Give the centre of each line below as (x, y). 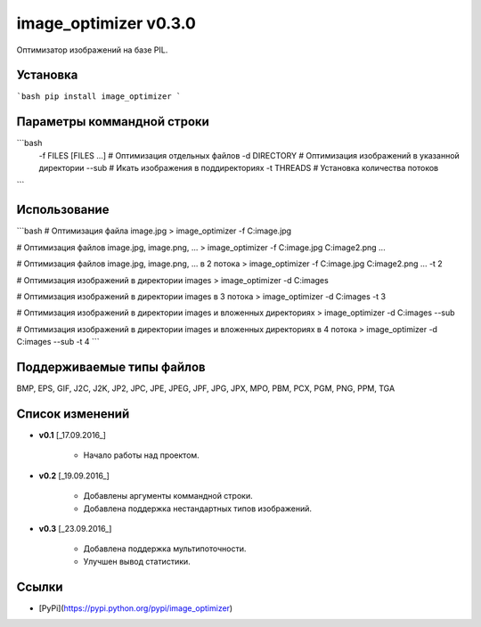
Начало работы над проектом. (141, 455)
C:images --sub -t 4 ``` (58, 342)
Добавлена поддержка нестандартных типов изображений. (197, 509)
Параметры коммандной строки (113, 122)
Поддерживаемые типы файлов (111, 366)
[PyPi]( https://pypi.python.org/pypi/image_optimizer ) (136, 608)
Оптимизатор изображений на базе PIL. (92, 50)
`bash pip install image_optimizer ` (99, 97)
